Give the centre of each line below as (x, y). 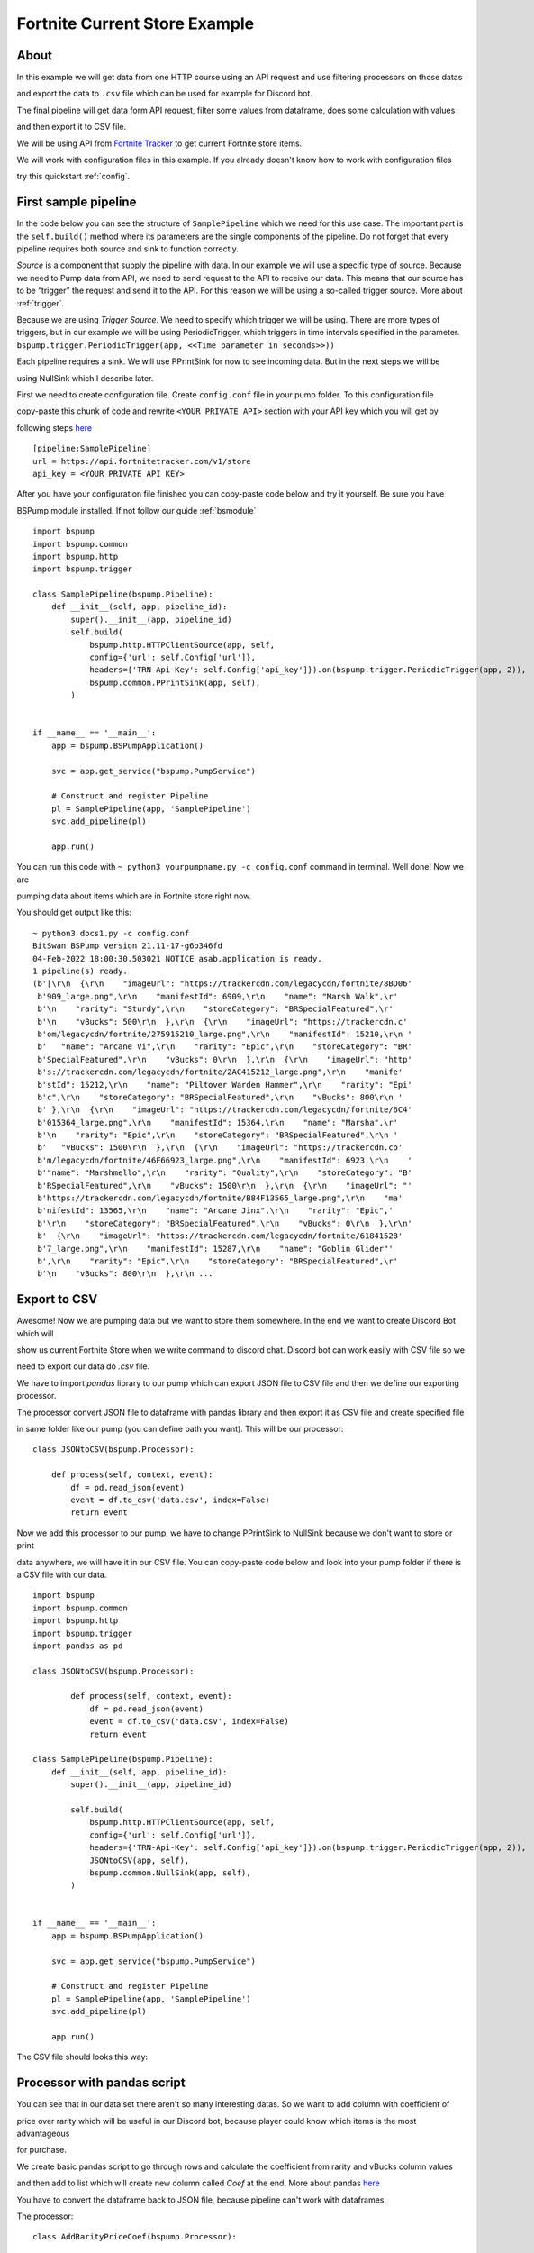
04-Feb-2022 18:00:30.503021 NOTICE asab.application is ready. (178, 958)
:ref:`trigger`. (41, 303)
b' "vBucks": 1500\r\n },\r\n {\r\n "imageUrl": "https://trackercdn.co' (220, 1148)
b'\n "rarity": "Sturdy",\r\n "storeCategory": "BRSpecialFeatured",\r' (215, 1009)
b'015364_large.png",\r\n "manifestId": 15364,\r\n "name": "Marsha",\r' (218, 1122)
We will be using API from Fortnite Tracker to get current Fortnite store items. (159, 143)
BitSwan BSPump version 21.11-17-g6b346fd (128, 946)
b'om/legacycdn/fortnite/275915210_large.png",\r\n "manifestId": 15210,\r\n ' (225, 1034)
